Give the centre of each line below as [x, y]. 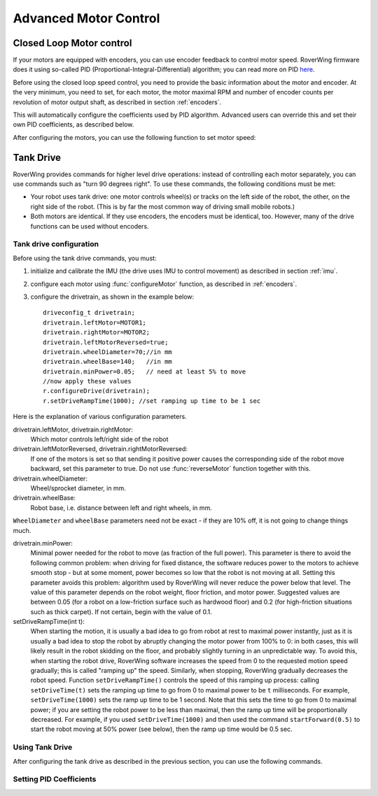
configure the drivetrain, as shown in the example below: [112, 297]
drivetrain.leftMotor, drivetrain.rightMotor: [73, 429]
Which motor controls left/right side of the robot [99, 439]
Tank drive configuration [56, 244]
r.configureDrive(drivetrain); [97, 391]
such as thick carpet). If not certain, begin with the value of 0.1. [121, 611]
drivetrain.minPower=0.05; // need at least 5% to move [145, 371]
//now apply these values [87, 382]
